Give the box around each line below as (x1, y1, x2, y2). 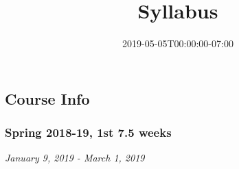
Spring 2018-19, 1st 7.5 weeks (5, 124, 172, 141)
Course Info (5, 88, 90, 109)
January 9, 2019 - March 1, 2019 (5, 151, 145, 165)
